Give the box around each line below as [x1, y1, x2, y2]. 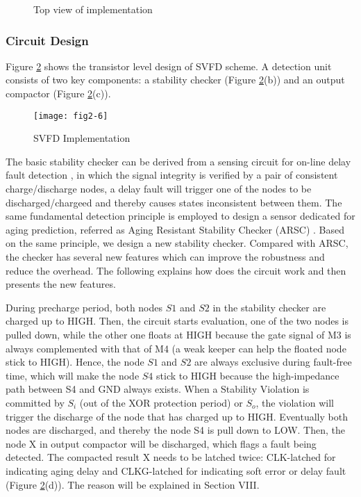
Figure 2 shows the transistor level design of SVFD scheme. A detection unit [6, 58, 332, 73]
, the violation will [255, 395, 334, 409]
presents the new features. [6, 277, 116, 291]
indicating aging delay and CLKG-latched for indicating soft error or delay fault [6, 463, 346, 478]
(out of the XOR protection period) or [79, 395, 243, 409]
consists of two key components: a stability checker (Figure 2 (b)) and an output [6, 72, 345, 87]
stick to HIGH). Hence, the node [6, 355, 144, 369]
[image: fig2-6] [33, 111, 108, 121]
